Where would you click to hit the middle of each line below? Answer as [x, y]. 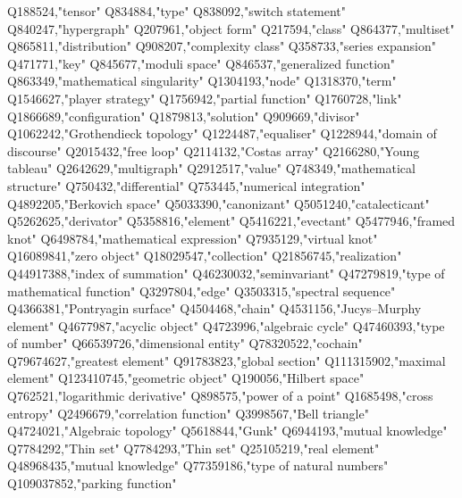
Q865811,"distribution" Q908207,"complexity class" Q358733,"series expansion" [222, 46]
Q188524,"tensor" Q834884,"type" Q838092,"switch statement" [176, 11]
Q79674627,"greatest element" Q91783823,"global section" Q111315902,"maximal [227, 360]
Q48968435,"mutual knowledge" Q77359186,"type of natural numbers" [198, 465]
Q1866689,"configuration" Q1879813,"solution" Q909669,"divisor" [184, 116]
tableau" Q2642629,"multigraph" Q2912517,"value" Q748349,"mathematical [211, 168]
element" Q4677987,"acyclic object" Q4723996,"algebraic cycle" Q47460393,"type [226, 325]
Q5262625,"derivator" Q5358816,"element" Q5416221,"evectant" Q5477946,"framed [231, 221]
